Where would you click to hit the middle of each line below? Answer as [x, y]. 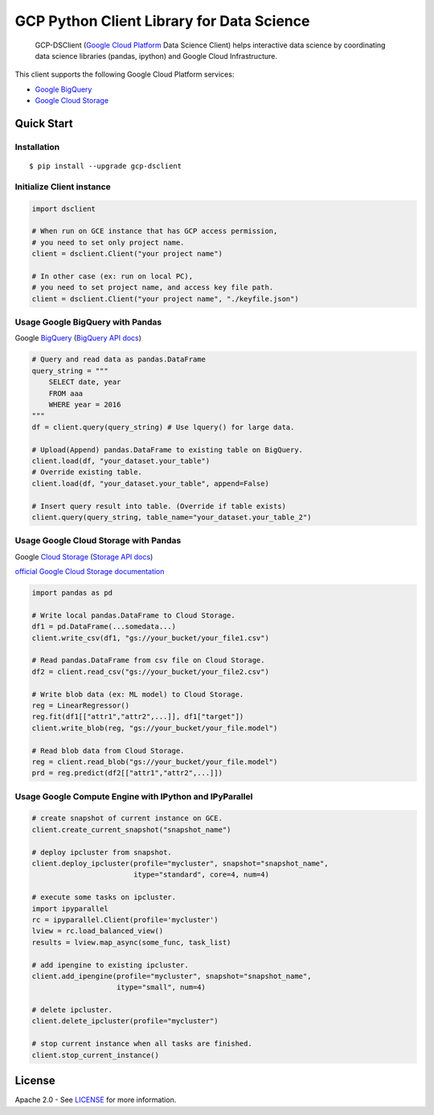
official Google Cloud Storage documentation [90, 572]
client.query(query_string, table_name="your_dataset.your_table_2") [172, 517]
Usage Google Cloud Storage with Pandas [98, 541]
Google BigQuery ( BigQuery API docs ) [78, 338]
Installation [37, 147]
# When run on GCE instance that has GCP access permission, [155, 231]
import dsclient [64, 209]
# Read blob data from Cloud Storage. [108, 750]
